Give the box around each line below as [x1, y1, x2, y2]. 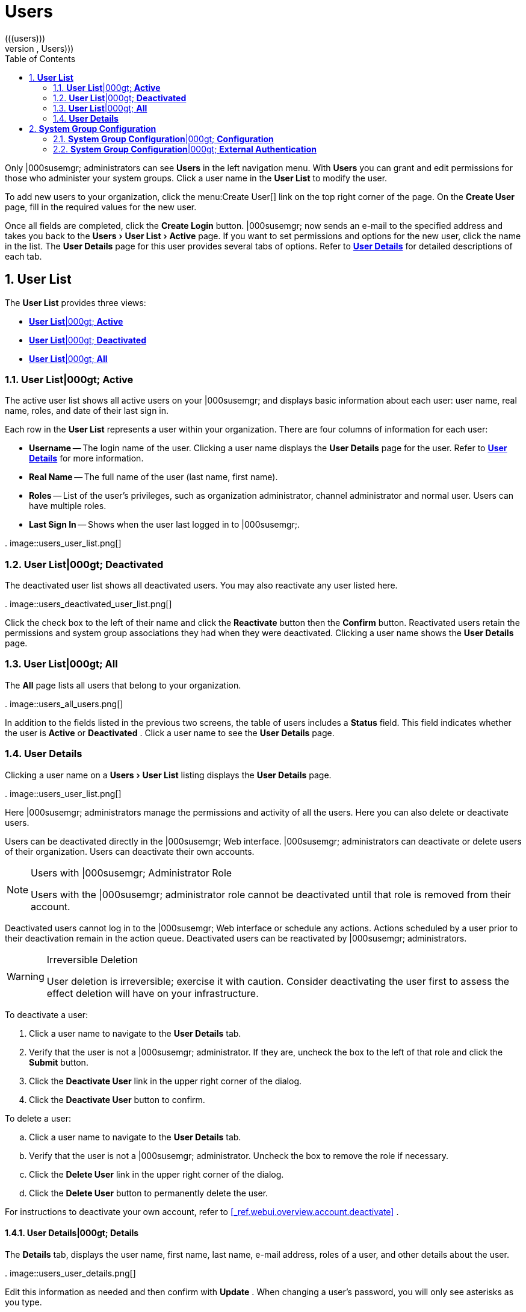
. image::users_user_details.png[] [5, 1267, 136, 1278]
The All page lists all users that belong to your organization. [5, 679, 241, 690]
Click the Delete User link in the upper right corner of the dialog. [29, 1169, 284, 1179]
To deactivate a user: [5, 1009, 88, 1020]
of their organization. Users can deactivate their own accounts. [5, 846, 255, 857]
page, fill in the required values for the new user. [5, 201, 197, 212]
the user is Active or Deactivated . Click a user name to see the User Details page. [5, 727, 335, 738]
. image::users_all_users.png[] [5, 698, 123, 709]
